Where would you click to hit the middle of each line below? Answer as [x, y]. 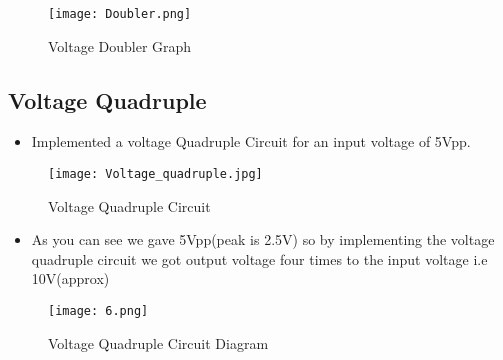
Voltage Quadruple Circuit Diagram [158, 342]
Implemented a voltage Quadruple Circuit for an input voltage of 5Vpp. [251, 141]
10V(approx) [70, 278]
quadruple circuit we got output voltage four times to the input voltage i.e [259, 258]
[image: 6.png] [98, 311]
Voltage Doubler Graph [120, 45]
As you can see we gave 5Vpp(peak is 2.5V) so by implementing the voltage [263, 239]
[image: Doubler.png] [120, 14]
